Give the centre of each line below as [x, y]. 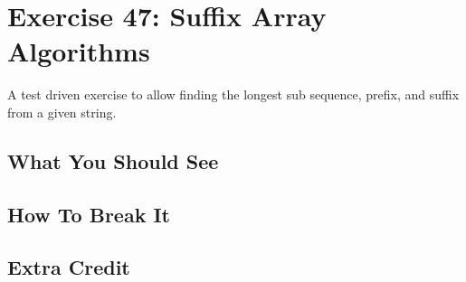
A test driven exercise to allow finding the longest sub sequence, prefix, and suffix [233, 94]
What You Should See [113, 160]
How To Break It [89, 214]
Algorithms [79, 51]
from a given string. [62, 112]
